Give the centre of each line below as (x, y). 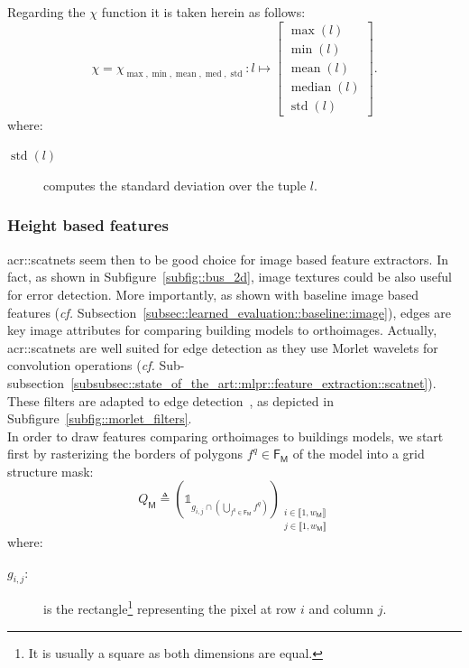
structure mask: (51, 471)
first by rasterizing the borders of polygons (125, 454)
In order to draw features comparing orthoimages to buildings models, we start (225, 436)
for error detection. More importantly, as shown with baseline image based (213, 294)
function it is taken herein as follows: (203, 12)
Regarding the (46, 12)
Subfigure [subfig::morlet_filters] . (100, 418)
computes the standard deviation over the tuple (175, 185)
